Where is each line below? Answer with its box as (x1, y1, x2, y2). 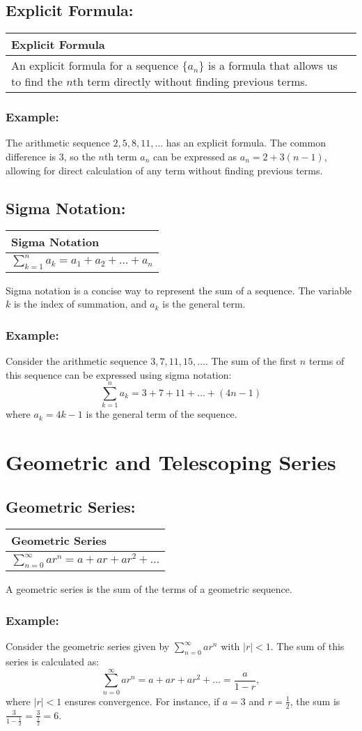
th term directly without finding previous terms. (72, 73, 308, 90)
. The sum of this (270, 639, 345, 654)
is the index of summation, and (13, 296, 147, 311)
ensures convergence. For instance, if (64, 693, 220, 708)
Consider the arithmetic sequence (6, 354, 148, 368)
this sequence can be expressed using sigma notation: (6, 367, 232, 382)
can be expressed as (153, 149, 237, 164)
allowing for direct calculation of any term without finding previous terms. (6, 163, 323, 177)
